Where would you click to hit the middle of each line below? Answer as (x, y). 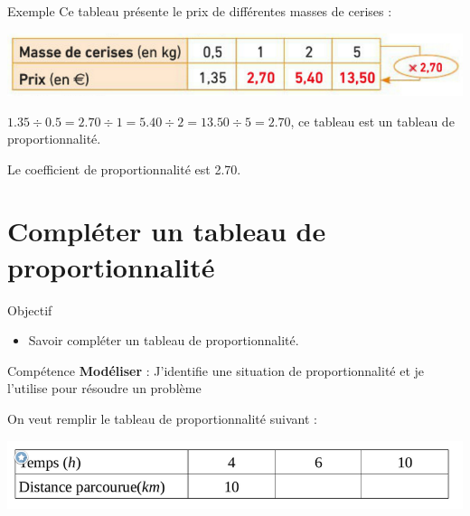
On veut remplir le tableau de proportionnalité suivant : (162, 418)
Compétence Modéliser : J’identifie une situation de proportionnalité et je (216, 370)
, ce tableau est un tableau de (372, 121)
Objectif (30, 310)
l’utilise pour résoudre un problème (104, 388)
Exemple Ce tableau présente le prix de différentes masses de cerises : (200, 11)
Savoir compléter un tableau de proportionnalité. (164, 340)
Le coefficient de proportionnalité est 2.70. (124, 169)
